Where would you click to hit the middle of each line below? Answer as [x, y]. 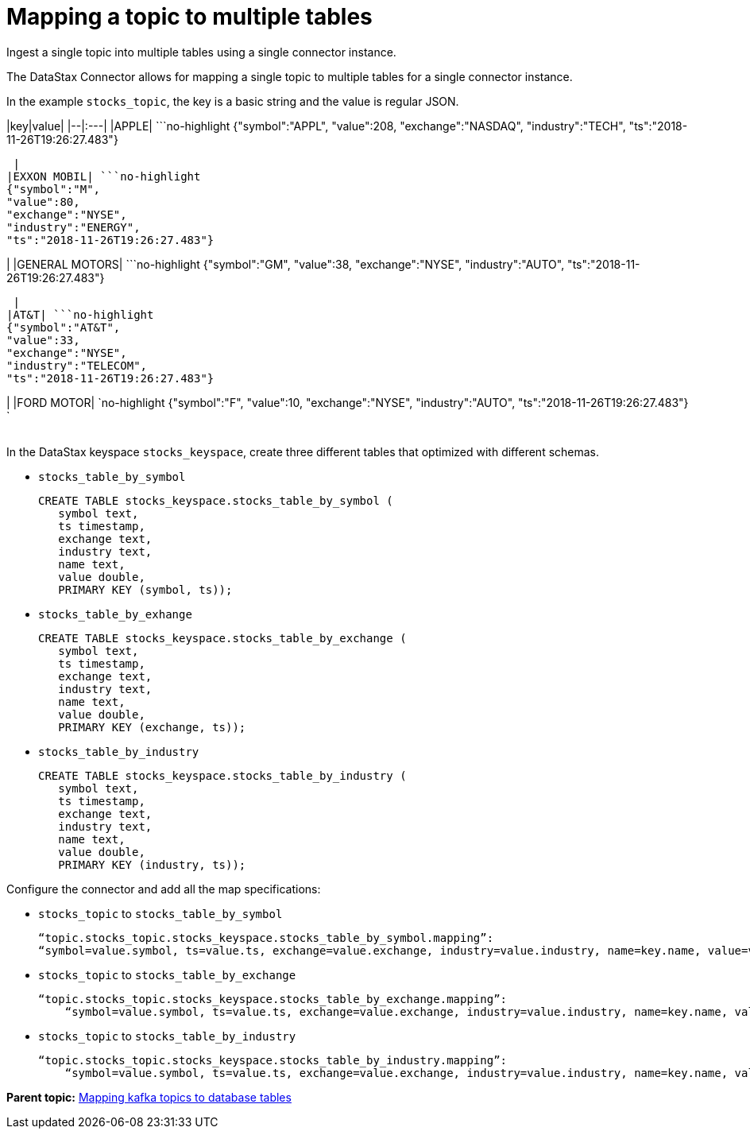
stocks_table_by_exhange [115, 614]
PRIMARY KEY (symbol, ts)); [145, 589]
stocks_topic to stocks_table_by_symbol [160, 913]
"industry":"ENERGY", [73, 227]
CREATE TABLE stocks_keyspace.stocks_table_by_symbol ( [216, 500]
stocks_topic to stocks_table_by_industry [167, 1036]
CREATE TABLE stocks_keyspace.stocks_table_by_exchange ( [222, 638]
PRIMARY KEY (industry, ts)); [152, 864]
